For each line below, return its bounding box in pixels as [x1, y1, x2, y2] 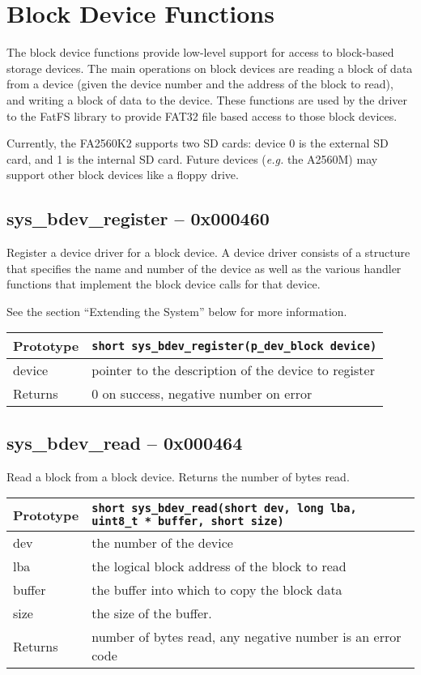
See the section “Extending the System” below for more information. [6, 302, 347, 319]
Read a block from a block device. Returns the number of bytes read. [6, 468, 350, 485]
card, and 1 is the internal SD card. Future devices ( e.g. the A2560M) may [6, 150, 378, 167]
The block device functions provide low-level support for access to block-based [6, 44, 394, 61]
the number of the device [91, 533, 233, 553]
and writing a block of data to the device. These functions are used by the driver [6, 91, 408, 108]
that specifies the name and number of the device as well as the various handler [6, 259, 402, 276]
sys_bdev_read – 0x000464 [6, 429, 243, 455]
